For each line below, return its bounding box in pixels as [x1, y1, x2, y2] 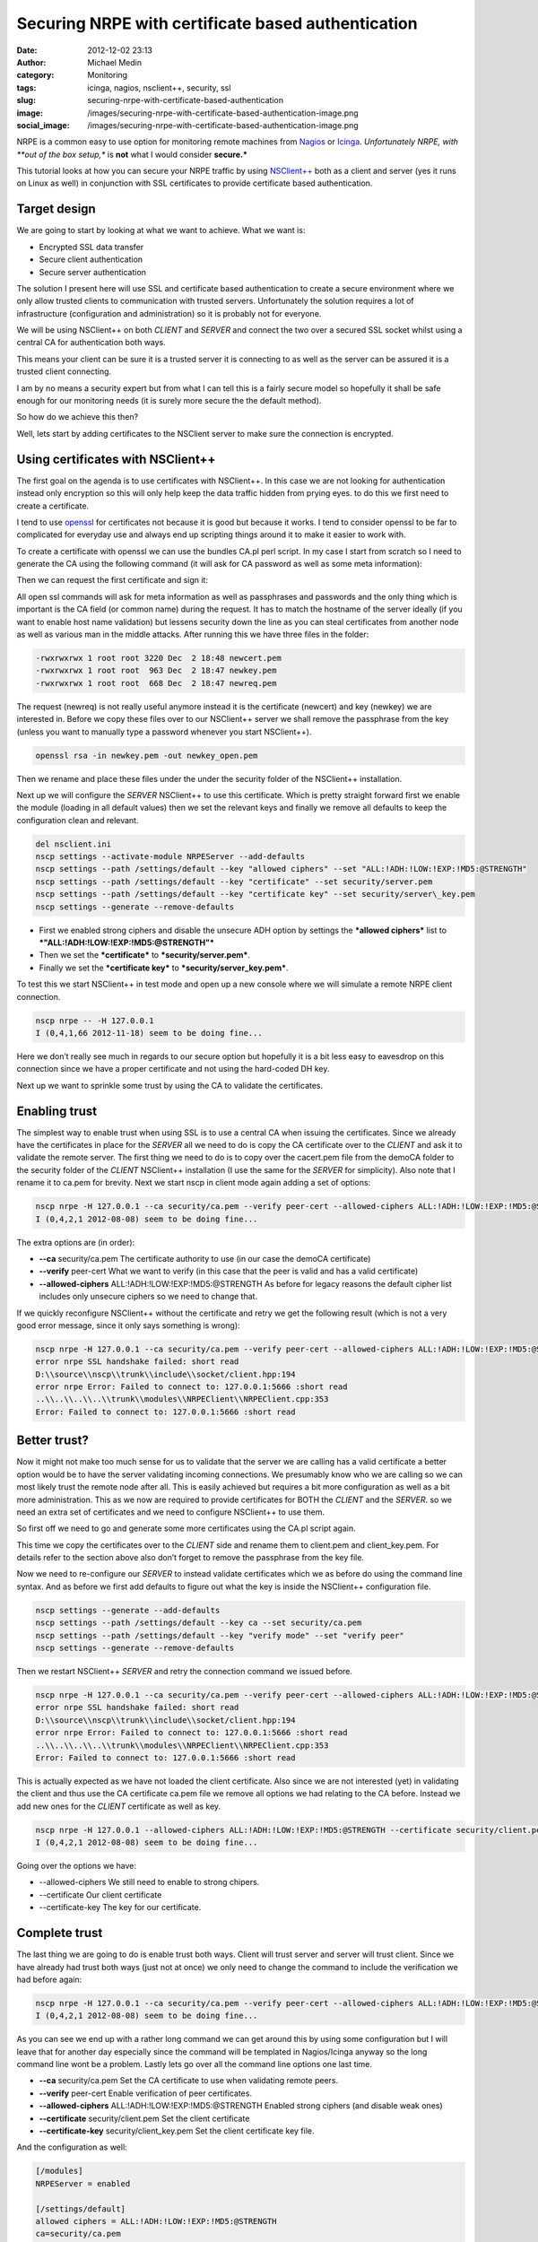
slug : [16, 95, 36, 106]
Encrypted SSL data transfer [39, 241, 144, 252]
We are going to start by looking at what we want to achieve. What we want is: [16, 225, 306, 236]
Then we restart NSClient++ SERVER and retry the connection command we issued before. [16, 1665, 353, 1676]
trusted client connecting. [16, 366, 112, 377]
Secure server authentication [39, 266, 147, 277]
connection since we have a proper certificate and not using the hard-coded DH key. [16, 1064, 330, 1074]
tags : [16, 82, 37, 93]
